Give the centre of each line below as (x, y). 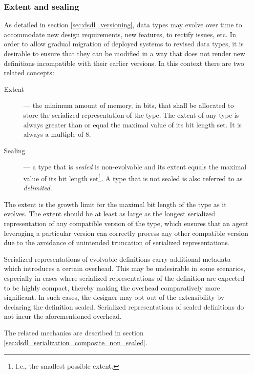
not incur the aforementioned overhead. (63, 316)
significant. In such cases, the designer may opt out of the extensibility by (114, 297)
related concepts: (29, 73)
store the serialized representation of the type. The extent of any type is (131, 114)
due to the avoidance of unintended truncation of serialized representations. (117, 242)
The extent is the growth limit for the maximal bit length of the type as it (115, 204)
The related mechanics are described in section (74, 332)
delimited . (38, 188)
